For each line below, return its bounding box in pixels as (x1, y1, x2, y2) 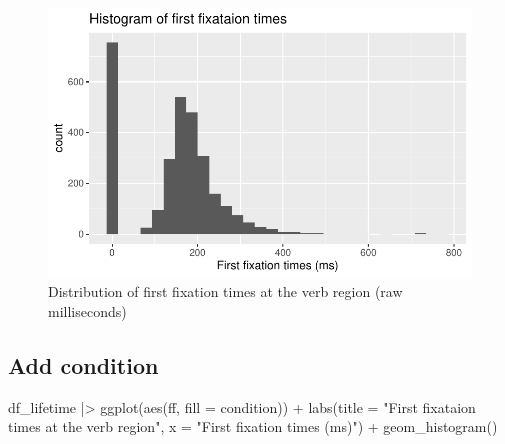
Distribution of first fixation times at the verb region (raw (48, 281, 403, 302)
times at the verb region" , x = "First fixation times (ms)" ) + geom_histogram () (8, 416, 498, 437)
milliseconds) (48, 301, 127, 321)
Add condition (8, 349, 159, 380)
